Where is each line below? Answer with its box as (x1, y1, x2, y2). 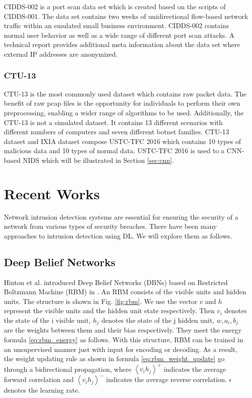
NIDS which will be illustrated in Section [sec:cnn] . (22, 155, 174, 165)
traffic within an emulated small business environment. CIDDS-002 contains (4, 20, 229, 31)
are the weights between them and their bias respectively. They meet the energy (4, 325, 242, 335)
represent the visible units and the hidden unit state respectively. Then (4, 305, 215, 316)
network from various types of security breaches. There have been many (4, 221, 217, 231)
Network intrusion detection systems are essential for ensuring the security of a (4, 211, 238, 222)
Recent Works (4, 183, 100, 203)
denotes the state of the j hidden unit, (101, 315, 215, 325)
